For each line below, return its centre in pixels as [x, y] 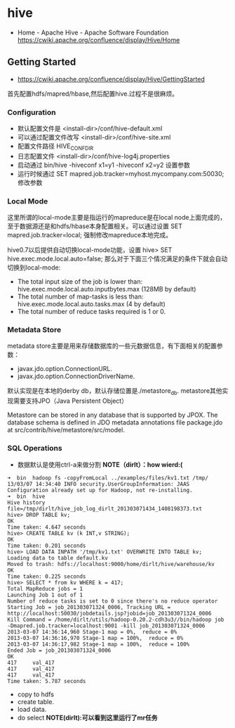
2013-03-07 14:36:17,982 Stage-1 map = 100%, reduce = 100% [99, 644]
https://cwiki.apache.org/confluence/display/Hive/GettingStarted [111, 79]
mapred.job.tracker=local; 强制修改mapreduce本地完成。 [89, 235]
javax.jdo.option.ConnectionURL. [65, 369]
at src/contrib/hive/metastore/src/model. [66, 430]
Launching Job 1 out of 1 [45, 595]
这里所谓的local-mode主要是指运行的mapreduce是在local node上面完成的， [117, 218]
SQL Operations [35, 448]
